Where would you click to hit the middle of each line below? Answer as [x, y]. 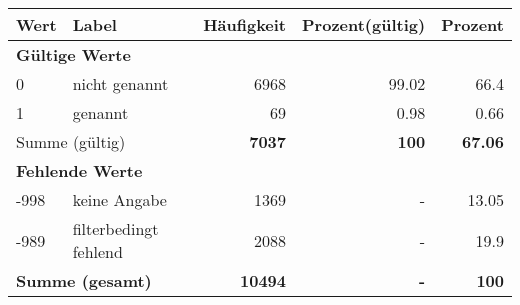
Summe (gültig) [71, 141]
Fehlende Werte [79, 170]
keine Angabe [119, 199]
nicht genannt [120, 83]
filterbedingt [115, 228]
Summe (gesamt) [84, 280]
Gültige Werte [73, 54]
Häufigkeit [245, 24]
